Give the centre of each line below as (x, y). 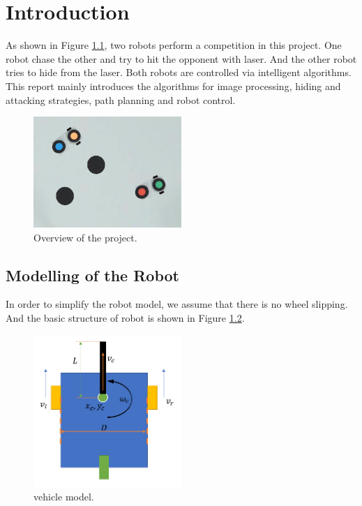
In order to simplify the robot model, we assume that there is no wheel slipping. (177, 304)
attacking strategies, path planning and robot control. (121, 99)
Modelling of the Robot (92, 275)
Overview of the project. (85, 237)
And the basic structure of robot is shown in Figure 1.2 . (125, 318)
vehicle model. (64, 497)
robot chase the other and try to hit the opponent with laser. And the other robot (181, 58)
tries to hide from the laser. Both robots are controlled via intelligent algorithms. (179, 72)
